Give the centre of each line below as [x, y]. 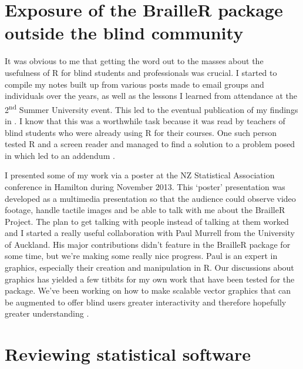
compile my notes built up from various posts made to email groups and [134, 84]
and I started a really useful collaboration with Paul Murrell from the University [150, 233]
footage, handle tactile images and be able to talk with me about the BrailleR [145, 210]
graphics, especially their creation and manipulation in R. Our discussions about [149, 267]
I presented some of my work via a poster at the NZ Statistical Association [140, 175]
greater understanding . [47, 313]
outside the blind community [124, 33]
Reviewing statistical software [128, 354]
